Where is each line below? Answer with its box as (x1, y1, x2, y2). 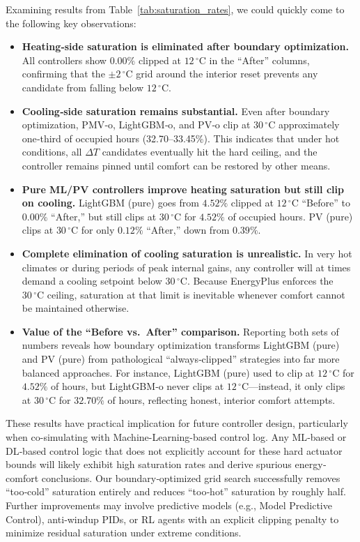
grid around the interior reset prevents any (136, 66, 318, 81)
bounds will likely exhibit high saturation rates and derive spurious (6, 457, 292, 472)
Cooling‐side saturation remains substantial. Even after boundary (22, 103, 330, 118)
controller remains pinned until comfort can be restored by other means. (22, 158, 331, 172)
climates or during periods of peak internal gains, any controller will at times (22, 259, 351, 274)
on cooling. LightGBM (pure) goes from (22, 195, 199, 210)
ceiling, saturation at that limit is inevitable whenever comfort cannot (47, 287, 345, 301)
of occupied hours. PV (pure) (228, 209, 353, 223)
